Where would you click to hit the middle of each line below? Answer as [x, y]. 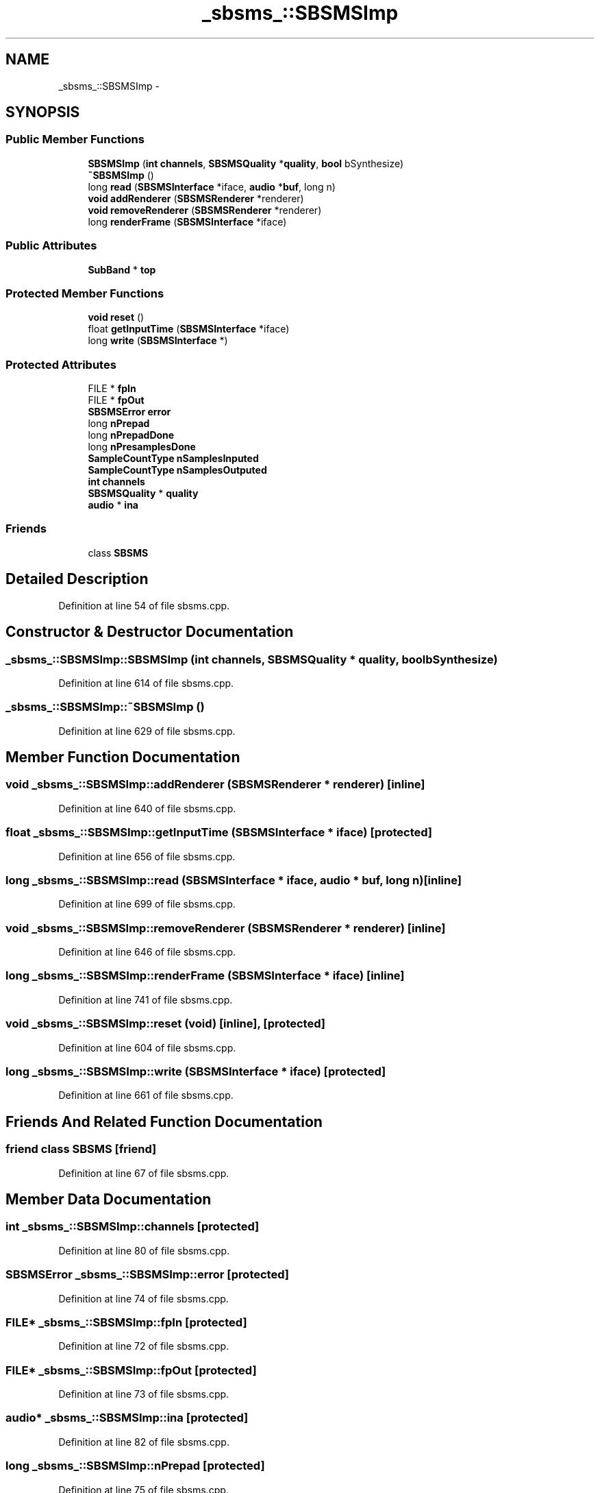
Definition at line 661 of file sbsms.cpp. [146, 1095]
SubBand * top [122, 269]
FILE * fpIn [112, 389]
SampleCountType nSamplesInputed [173, 459]
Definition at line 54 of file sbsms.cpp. [144, 605]
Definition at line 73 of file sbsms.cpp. [144, 1394]
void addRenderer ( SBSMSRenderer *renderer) [196, 198]
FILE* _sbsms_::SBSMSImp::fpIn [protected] [126, 1322]
